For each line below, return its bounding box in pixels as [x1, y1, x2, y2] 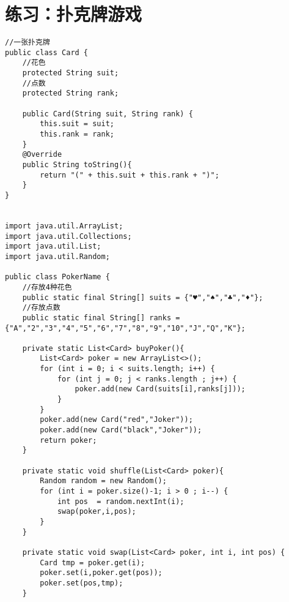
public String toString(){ [22, 160, 132, 169]
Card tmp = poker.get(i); [40, 558, 145, 567]
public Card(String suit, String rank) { [22, 109, 193, 118]
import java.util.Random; [5, 252, 110, 261]
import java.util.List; [5, 242, 101, 251]
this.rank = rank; [40, 130, 114, 139]
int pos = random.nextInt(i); [57, 497, 185, 506]
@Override [22, 150, 62, 159]
